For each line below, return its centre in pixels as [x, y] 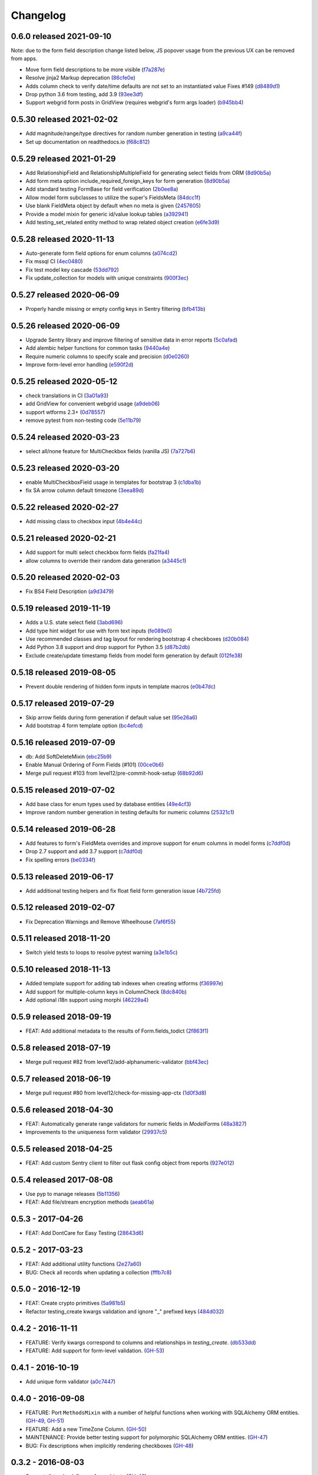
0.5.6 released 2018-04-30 [62, 1109]
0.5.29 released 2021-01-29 [63, 158]
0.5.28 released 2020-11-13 [63, 239]
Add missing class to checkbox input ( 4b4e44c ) [84, 522]
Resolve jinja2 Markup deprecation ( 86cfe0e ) [80, 78]
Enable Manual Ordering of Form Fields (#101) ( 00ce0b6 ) [95, 765]
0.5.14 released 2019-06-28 [63, 829]
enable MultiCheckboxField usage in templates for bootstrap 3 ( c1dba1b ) [113, 482]
